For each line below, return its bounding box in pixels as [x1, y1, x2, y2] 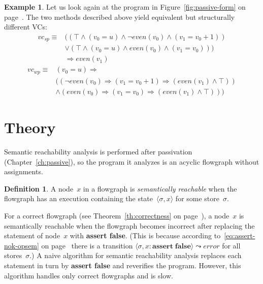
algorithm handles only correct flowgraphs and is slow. [4, 270, 173, 280]
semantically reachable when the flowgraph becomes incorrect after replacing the [4, 220, 255, 231]
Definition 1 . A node [4, 183, 74, 194]
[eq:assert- [224, 230, 255, 241]
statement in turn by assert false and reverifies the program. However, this [4, 260, 241, 270]
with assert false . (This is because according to [70, 230, 221, 241]
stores [4, 250, 22, 261]
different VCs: [4, 21, 47, 32]
